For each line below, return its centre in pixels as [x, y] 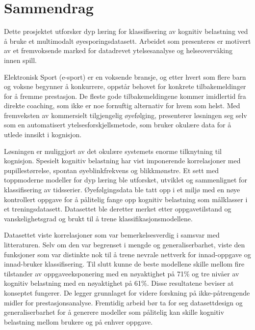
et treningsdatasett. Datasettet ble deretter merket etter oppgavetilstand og [118, 209]
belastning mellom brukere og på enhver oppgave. [78, 321]
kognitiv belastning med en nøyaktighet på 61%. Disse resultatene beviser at [119, 283]
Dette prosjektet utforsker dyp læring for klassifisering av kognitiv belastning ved [126, 31]
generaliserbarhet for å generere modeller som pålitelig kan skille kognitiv [114, 312]
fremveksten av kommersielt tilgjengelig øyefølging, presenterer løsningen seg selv [126, 115]
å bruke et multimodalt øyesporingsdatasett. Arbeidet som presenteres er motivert [127, 41]
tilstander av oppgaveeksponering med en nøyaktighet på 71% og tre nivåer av [122, 273]
